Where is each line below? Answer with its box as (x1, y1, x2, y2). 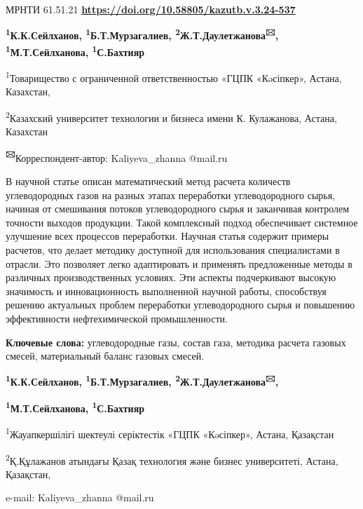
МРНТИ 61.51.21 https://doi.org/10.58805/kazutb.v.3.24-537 (6, 2, 296, 16)
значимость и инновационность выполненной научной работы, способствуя (6, 283, 327, 298)
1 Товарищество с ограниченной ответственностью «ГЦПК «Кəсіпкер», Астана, (6, 69, 342, 85)
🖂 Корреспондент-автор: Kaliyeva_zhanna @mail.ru (6, 148, 228, 165)
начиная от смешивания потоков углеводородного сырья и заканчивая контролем (6, 201, 350, 216)
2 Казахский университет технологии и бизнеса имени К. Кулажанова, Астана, (6, 108, 337, 125)
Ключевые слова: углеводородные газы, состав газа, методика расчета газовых (6, 334, 346, 349)
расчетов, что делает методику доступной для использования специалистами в (6, 243, 340, 257)
